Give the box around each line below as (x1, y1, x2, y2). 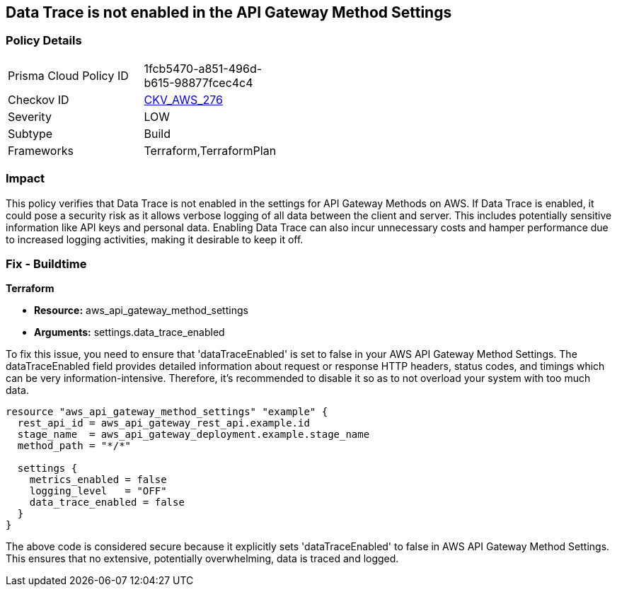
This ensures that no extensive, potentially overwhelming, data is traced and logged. (6, 552, 399, 565)
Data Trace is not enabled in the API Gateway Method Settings (6, 4, 452, 21)
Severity (8, 109, 52, 124)
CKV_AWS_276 (144, 92, 223, 107)
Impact (6, 171, 45, 186)
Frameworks (8, 143, 74, 158)
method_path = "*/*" (17, 440, 132, 452)
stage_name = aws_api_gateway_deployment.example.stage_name (17, 429, 370, 441)
